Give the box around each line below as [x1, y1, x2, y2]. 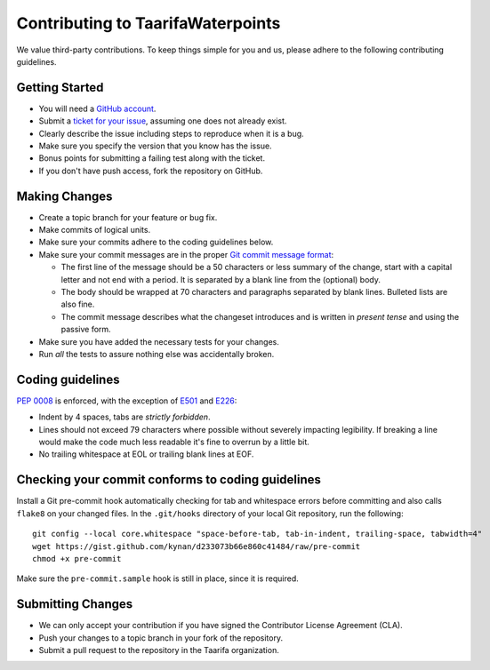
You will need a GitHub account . [38, 103, 157, 114]
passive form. [60, 324, 111, 335]
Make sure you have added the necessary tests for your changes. [38, 336, 279, 347]
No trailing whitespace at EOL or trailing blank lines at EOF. [38, 449, 254, 459]
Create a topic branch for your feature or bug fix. [38, 211, 218, 222]
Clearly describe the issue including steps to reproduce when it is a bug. [38, 128, 304, 139]
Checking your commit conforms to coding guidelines [16, 472, 322, 488]
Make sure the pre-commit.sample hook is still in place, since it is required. [16, 573, 300, 584]
